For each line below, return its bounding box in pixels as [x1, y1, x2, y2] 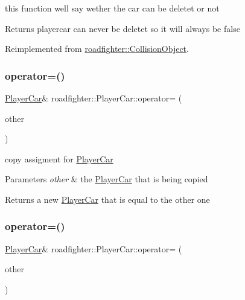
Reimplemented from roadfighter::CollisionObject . [5, 42, 189, 55]
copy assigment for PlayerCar [5, 152, 113, 165]
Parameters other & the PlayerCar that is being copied [5, 173, 208, 185]
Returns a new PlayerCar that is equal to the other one [5, 193, 210, 205]
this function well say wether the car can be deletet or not [5, 2, 220, 14]
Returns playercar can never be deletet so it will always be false [5, 22, 240, 34]
